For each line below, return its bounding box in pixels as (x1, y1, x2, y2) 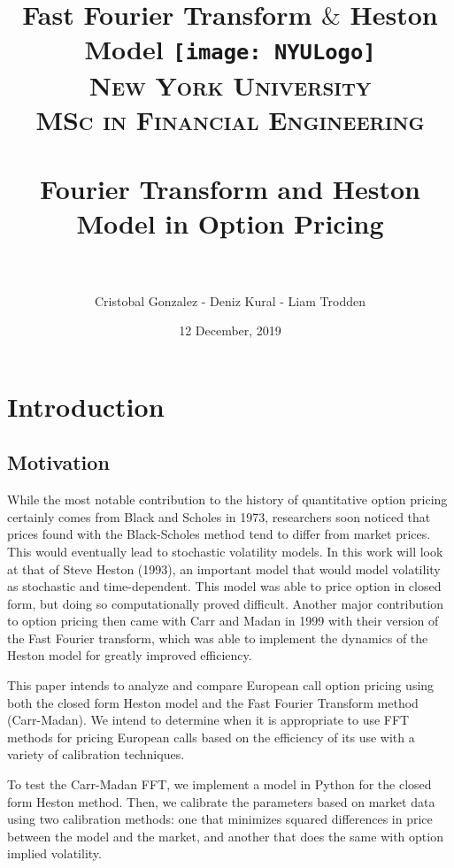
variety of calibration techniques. (7, 745, 185, 764)
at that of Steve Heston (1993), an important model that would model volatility (7, 559, 441, 578)
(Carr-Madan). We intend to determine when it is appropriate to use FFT (7, 711, 410, 729)
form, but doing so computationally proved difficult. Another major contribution (7, 594, 444, 612)
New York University (88, 66, 372, 103)
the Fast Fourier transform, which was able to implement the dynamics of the (7, 628, 428, 647)
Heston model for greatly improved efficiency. (7, 646, 252, 664)
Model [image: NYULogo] (84, 31, 376, 67)
